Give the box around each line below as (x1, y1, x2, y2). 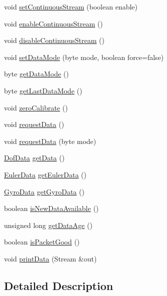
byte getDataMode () (4, 68, 69, 79)
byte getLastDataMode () (4, 85, 82, 95)
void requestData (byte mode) (4, 135, 96, 146)
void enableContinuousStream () (4, 18, 103, 28)
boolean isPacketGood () (4, 236, 80, 247)
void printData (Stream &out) (4, 253, 97, 263)
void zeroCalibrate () (4, 102, 68, 112)
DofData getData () (4, 152, 65, 163)
